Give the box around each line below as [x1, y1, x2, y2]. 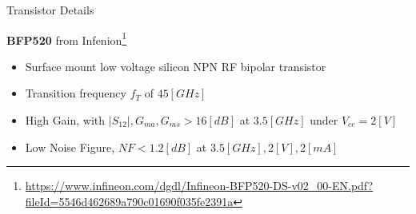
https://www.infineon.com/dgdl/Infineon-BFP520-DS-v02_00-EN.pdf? [25, 177, 374, 194]
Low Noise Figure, [25, 138, 115, 155]
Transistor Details [6, 2, 94, 18]
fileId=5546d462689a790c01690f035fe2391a [25, 192, 234, 209]
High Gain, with [25, 112, 106, 129]
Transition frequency [25, 85, 126, 101]
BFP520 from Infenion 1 [6, 29, 127, 48]
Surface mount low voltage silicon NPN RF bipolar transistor [25, 57, 326, 74]
